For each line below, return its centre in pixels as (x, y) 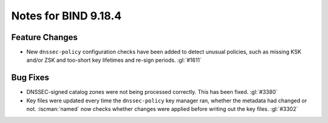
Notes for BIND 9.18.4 (66, 16)
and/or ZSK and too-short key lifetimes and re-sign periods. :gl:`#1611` (114, 60)
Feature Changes (45, 37)
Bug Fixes (30, 78)
